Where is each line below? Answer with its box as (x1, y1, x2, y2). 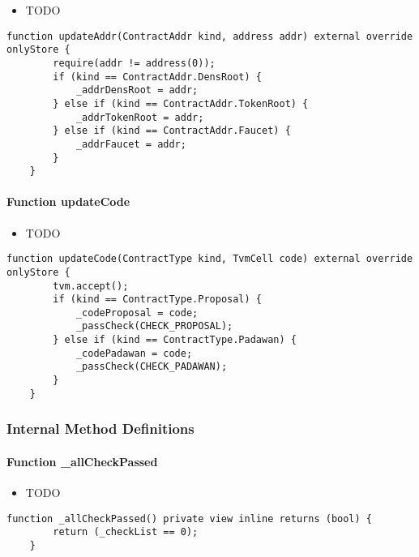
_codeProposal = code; (75, 306, 199, 319)
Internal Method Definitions (6, 418, 195, 439)
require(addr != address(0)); (53, 57, 216, 69)
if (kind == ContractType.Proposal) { (53, 293, 262, 306)
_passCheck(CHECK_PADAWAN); (75, 361, 228, 373)
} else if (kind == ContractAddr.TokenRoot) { (53, 97, 309, 109)
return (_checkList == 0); (53, 526, 199, 538)
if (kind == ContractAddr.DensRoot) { (53, 71, 262, 83)
